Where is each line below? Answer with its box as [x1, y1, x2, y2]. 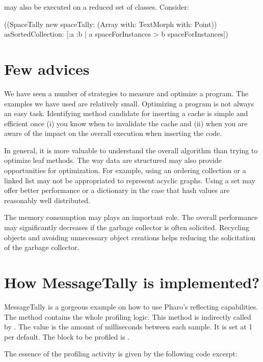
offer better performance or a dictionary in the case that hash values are [4, 185, 230, 196]
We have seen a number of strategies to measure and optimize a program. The [4, 88, 249, 98]
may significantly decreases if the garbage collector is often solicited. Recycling [4, 222, 249, 233]
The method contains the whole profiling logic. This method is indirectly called [4, 311, 251, 322]
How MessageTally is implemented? [4, 272, 260, 292]
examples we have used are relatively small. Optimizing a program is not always [4, 98, 254, 108]
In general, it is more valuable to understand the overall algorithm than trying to [4, 145, 258, 155]
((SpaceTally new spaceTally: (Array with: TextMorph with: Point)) [4, 18, 217, 29]
